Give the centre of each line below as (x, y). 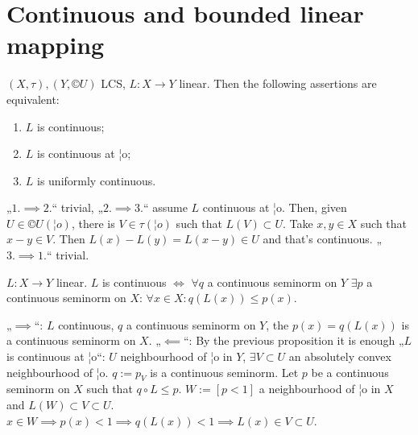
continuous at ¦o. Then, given (275, 207)
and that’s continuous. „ (323, 239)
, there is (93, 223)
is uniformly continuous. (97, 180)
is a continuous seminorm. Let (224, 372)
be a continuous (350, 372)
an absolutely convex (340, 356)
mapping (56, 45)
